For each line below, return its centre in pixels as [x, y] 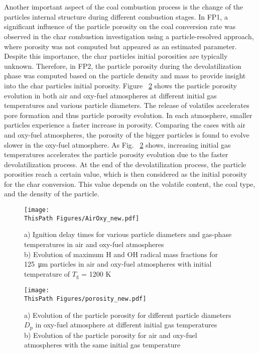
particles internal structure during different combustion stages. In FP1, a [116, 16]
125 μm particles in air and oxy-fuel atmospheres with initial [118, 264]
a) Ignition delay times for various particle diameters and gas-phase [128, 234]
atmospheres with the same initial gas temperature [102, 345]
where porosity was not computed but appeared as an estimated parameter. [120, 46]
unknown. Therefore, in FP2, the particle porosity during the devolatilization [123, 66]
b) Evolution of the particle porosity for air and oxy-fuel [111, 335]
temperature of [47, 273]
